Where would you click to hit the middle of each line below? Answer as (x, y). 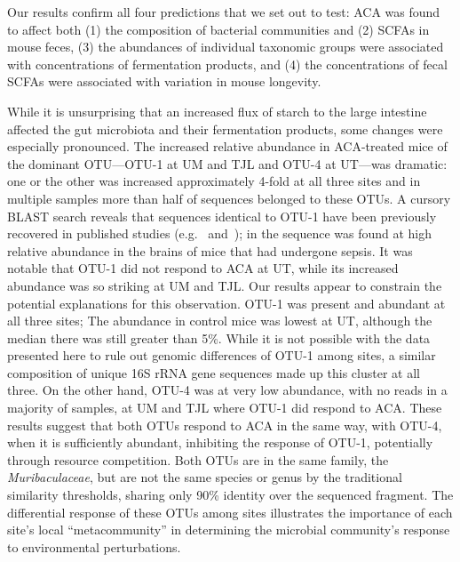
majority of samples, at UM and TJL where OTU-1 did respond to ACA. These (225, 408)
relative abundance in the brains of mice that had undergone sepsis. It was (210, 250)
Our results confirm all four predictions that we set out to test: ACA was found (224, 12)
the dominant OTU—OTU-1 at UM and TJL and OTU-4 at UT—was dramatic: (227, 163)
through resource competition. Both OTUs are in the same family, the (198, 459)
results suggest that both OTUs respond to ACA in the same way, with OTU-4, (225, 425)
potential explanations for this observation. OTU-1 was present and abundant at (226, 303)
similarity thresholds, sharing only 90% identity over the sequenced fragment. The (230, 495)
